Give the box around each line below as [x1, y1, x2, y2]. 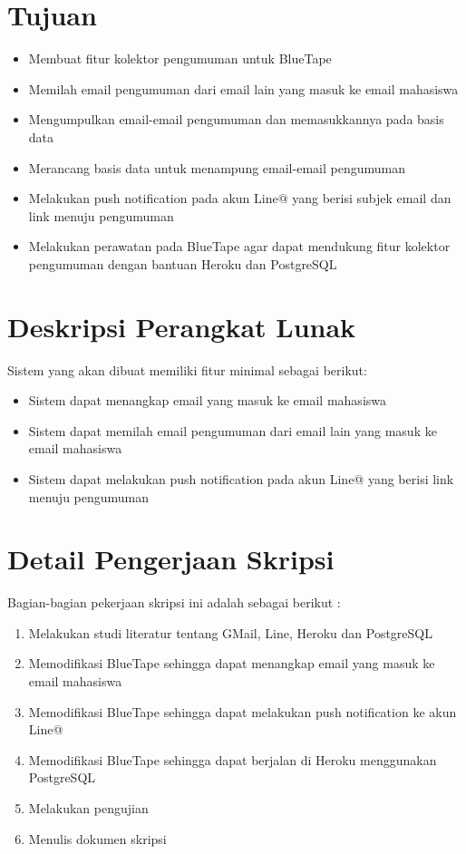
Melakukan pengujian [28, 799, 149, 818]
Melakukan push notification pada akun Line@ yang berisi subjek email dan [28, 189, 451, 208]
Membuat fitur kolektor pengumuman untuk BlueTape [28, 49, 332, 68]
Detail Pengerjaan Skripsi [7, 540, 335, 577]
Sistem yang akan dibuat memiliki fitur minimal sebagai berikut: [7, 360, 367, 379]
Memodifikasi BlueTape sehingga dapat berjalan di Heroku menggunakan [28, 750, 437, 769]
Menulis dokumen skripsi [28, 829, 167, 848]
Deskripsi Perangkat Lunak [7, 307, 356, 345]
